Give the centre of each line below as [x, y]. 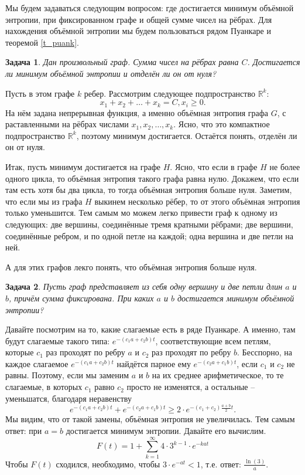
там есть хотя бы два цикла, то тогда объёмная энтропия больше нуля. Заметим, [149, 190]
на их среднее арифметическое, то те [218, 375]
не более [285, 166]
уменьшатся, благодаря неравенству [68, 398]
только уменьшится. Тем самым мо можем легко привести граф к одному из [141, 213]
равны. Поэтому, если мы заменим [67, 375]
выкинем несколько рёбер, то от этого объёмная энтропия [197, 201]
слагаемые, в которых [44, 387]
